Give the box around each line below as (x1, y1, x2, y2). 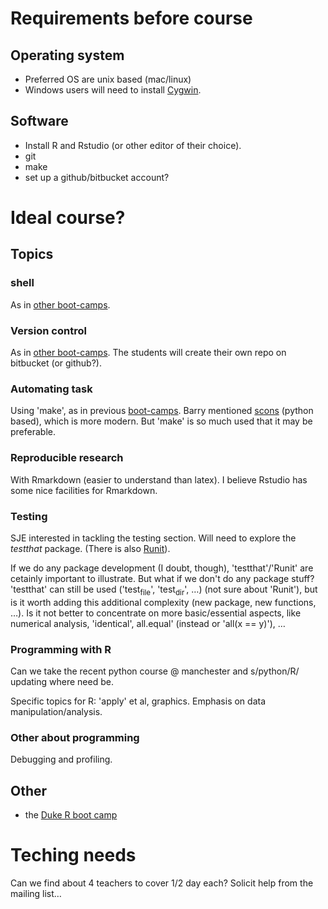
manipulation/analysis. (10, 705, 103, 717)
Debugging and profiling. (10, 753, 113, 766)
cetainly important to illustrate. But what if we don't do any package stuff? (10, 572, 315, 584)
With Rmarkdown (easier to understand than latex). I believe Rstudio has (10, 473, 308, 486)
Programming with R (10, 642, 112, 656)
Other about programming (10, 730, 140, 744)
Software (10, 113, 69, 130)
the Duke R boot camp (24, 809, 118, 821)
